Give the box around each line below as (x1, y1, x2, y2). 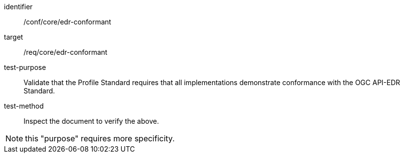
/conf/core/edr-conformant (24, 18, 111, 26)
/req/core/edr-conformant (24, 48, 108, 56)
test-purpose (4, 63, 46, 71)
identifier (4, 2, 33, 11)
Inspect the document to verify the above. (24, 117, 159, 125)
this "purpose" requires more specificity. (25, 134, 175, 143)
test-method (4, 102, 44, 110)
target (4, 33, 23, 41)
